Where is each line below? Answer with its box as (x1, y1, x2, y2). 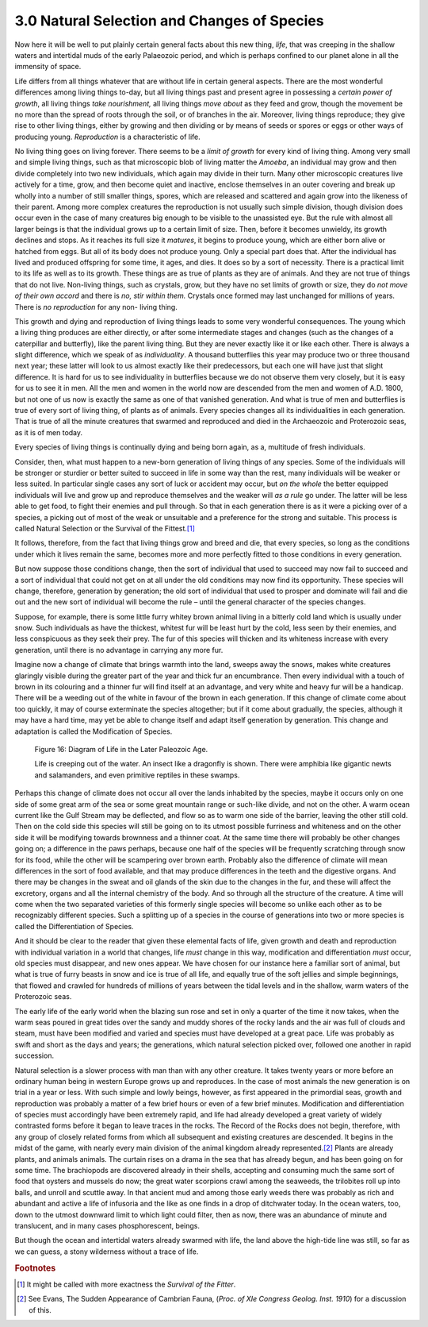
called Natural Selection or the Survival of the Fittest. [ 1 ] (14, 523, 196, 533)
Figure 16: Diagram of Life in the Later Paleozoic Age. (34, 744, 208, 754)
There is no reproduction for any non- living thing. (14, 302, 178, 311)
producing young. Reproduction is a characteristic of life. (14, 132, 201, 141)
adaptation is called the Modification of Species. (14, 727, 173, 736)
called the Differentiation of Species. (14, 921, 134, 931)
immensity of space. (14, 62, 82, 71)
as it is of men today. (14, 427, 83, 437)
